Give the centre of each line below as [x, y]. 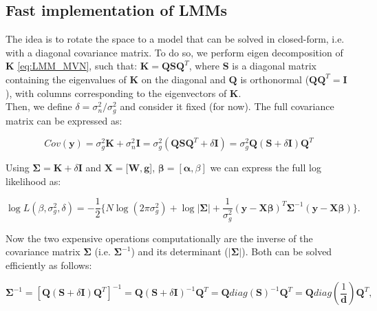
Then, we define [39, 106]
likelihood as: [33, 181]
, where [204, 66]
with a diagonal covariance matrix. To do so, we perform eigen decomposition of [174, 52]
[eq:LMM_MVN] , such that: [77, 66]
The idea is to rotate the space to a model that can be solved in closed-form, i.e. [175, 39]
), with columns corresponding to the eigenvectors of [116, 93]
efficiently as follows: [49, 265]
